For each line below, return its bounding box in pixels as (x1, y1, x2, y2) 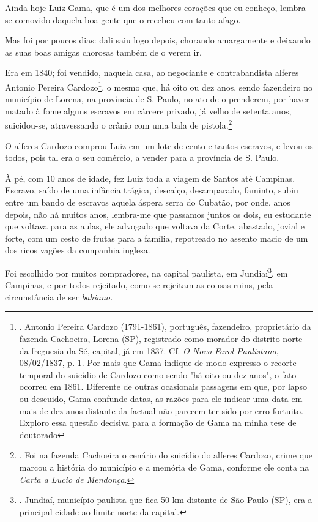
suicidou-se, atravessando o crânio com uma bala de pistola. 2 (5, 117, 232, 132)
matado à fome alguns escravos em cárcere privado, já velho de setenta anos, (5, 104, 292, 117)
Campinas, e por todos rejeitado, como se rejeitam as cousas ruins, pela (5, 278, 273, 291)
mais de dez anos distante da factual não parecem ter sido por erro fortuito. (19, 404, 303, 417)
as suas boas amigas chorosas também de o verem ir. (5, 45, 202, 58)
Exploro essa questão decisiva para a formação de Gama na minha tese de (19, 416, 297, 429)
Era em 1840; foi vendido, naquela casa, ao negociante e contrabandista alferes (5, 66, 299, 79)
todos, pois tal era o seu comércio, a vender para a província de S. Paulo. (5, 151, 279, 164)
